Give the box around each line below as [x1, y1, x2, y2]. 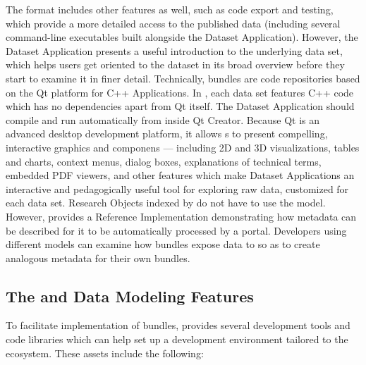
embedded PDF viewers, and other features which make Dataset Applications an [6, 168, 355, 182]
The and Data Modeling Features [6, 285, 254, 307]
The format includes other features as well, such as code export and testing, [6, 2, 334, 16]
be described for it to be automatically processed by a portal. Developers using [6, 223, 347, 237]
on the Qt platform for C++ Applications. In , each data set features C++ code [6, 85, 354, 99]
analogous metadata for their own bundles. [6, 250, 190, 265]
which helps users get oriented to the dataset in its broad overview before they [6, 57, 345, 72]
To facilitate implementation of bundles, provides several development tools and [6, 318, 350, 333]
